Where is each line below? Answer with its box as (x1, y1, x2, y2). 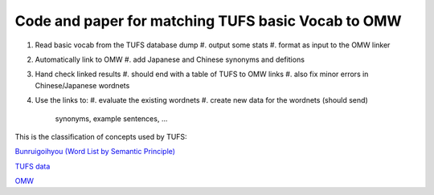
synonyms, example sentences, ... (55, 113, 168, 124)
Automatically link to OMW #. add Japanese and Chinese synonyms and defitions (35, 55, 305, 64)
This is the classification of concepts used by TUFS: (14, 132, 188, 141)
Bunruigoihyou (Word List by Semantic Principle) (14, 147, 176, 156)
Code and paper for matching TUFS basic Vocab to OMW (14, 12, 402, 30)
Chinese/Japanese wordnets (35, 80, 130, 90)
